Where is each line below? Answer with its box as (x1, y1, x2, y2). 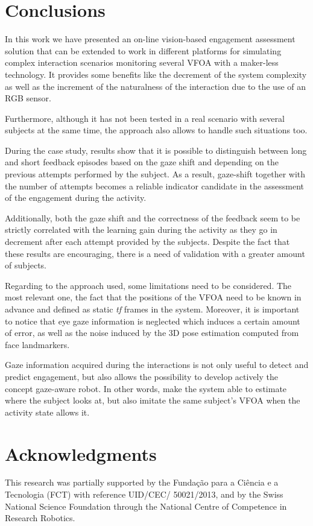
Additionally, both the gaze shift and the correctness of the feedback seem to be (5, 211, 300, 224)
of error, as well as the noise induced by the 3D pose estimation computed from (5, 326, 299, 339)
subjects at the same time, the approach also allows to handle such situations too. (5, 124, 308, 136)
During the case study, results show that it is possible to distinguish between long (5, 144, 307, 156)
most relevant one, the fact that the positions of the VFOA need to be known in (5, 291, 302, 303)
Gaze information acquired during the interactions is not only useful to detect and (5, 358, 309, 371)
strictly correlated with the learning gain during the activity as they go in (5, 223, 277, 236)
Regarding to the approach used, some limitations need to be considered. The (5, 279, 292, 291)
